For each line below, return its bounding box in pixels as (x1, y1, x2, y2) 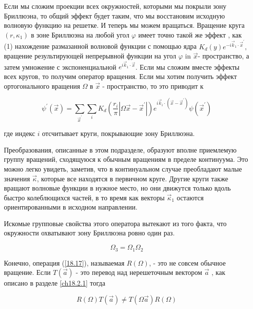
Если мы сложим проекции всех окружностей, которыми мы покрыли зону (4, 1, 227, 11)
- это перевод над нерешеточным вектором (76, 267, 202, 277)
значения (4, 173, 30, 183)
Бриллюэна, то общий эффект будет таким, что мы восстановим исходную (4, 10, 225, 20)
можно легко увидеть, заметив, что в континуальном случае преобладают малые (4, 163, 242, 174)
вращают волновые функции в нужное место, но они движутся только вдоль (4, 183, 231, 193)
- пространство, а (197, 51, 249, 61)
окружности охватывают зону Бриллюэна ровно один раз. (4, 228, 175, 238)
